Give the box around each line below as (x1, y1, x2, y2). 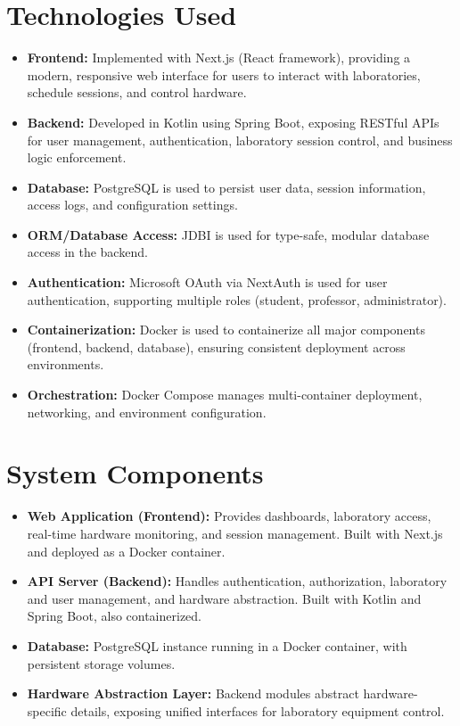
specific (27, 701, 67, 720)
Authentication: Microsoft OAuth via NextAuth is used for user (27, 273, 388, 292)
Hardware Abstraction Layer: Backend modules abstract (27, 684, 359, 703)
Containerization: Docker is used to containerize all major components (27, 320, 425, 339)
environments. (27, 355, 104, 374)
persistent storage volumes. (27, 654, 176, 672)
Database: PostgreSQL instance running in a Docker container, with (27, 636, 407, 655)
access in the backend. (27, 243, 148, 261)
